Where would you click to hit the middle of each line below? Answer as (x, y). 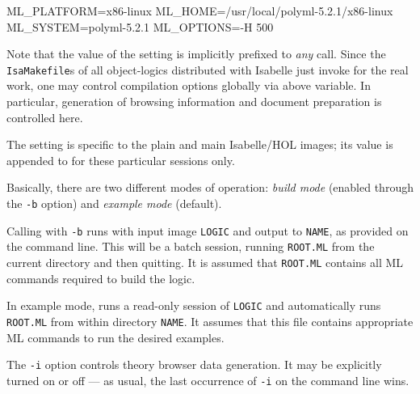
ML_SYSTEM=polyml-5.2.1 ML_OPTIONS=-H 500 (140, 26)
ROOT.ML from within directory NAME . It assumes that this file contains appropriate (210, 321)
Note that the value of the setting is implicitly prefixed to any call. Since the (196, 54)
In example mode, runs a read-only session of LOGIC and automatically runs (194, 305)
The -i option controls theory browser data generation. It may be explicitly (194, 364)
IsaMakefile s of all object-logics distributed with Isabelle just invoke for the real (208, 69)
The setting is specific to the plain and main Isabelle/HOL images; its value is (200, 144)
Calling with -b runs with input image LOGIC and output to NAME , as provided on (208, 230)
